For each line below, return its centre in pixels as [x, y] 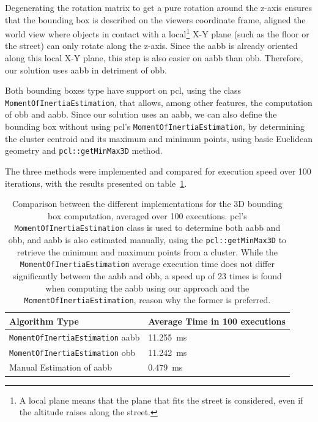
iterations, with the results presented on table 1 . [96, 183]
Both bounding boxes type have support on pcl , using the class [123, 90]
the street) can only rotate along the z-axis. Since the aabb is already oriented [151, 46]
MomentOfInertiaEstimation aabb [75, 337]
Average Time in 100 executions [217, 321]
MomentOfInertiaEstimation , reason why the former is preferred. [147, 300]
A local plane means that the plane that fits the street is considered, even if [161, 400]
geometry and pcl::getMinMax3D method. [84, 150]
